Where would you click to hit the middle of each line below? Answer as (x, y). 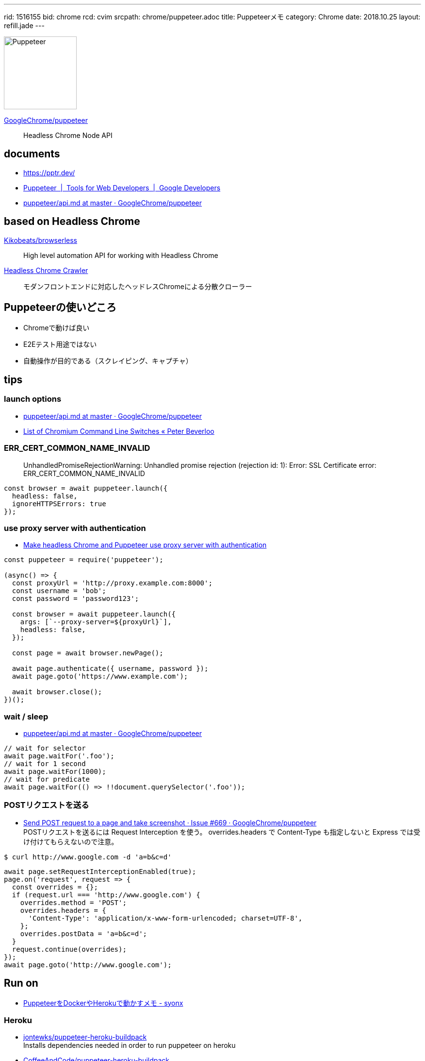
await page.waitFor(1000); (55, 771)
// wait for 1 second (45, 764)
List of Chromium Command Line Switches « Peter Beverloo (119, 431)
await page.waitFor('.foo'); (59, 756)
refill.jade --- (24, 26)
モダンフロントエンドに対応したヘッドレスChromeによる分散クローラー (138, 286)
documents (32, 154)
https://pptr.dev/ (49, 172)
